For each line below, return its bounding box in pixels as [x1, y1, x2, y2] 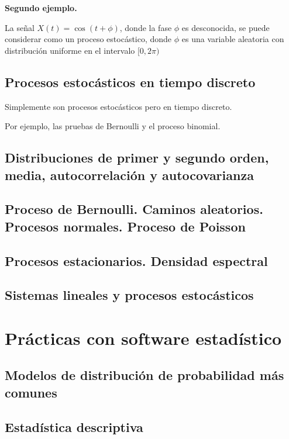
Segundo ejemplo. [5, 2, 77, 13]
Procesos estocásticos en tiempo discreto [5, 72, 256, 91]
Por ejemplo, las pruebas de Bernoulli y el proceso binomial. [5, 120, 221, 132]
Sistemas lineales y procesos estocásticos [5, 286, 254, 304]
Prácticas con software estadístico [5, 326, 282, 350]
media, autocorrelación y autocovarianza [5, 165, 254, 184]
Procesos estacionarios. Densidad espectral [5, 251, 268, 269]
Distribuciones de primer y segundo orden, [5, 148, 269, 167]
